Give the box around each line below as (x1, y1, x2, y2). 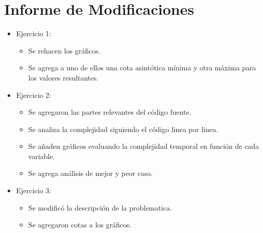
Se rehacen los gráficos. (28, 45, 101, 56)
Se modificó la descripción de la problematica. (28, 202, 172, 213)
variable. (28, 150, 55, 161)
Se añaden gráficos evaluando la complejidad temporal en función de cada (28, 141, 259, 151)
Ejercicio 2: (16, 89, 52, 100)
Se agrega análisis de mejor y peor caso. (28, 168, 153, 178)
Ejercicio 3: (16, 185, 52, 196)
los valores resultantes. (28, 72, 99, 83)
